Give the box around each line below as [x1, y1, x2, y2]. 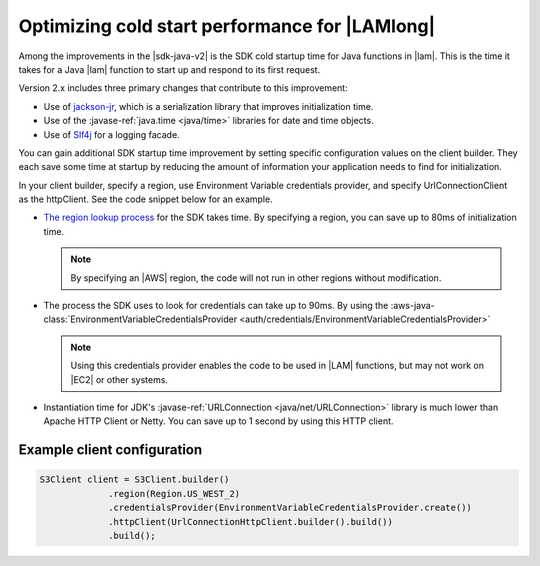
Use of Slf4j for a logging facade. [43, 128, 180, 140]
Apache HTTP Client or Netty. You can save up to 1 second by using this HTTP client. [43, 415, 394, 427]
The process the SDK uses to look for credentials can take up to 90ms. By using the [43, 300, 389, 312]
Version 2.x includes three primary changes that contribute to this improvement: [18, 82, 349, 94]
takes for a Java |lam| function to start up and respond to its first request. [18, 63, 321, 75]
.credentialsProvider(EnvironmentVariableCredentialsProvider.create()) [108, 502, 472, 514]
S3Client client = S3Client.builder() [39, 474, 230, 485]
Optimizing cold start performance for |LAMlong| [18, 15, 436, 37]
